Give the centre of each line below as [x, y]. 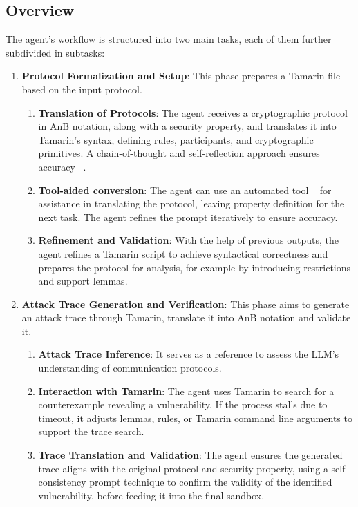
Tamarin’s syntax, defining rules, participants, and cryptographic [176, 139]
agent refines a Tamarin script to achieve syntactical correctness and [183, 253]
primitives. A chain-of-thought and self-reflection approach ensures [179, 153]
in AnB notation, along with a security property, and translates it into [187, 126]
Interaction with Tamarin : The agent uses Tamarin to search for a [186, 391]
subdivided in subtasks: [55, 52]
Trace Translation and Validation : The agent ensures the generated [190, 455]
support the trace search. [91, 431]
